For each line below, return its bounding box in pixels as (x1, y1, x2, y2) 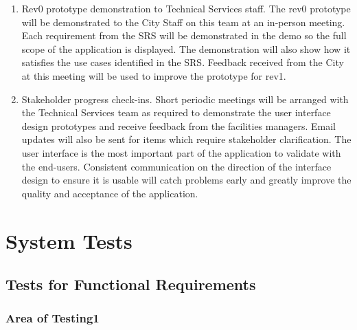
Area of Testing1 (5, 309, 100, 327)
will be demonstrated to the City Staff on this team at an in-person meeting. (21, 14, 345, 29)
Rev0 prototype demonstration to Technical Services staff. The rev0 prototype (21, 1, 351, 15)
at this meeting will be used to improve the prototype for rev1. (21, 68, 286, 82)
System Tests (5, 226, 133, 254)
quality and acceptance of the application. (21, 186, 198, 200)
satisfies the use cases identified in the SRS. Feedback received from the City (21, 55, 344, 69)
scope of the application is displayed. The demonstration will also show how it (21, 41, 351, 56)
